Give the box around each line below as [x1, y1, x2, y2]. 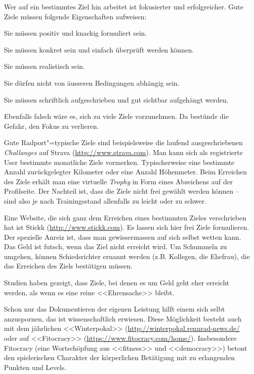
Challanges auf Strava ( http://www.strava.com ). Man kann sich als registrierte [4, 147, 243, 157]
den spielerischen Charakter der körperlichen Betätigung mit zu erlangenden [4, 352, 235, 363]
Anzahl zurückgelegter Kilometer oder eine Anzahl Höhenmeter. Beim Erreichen [4, 166, 247, 177]
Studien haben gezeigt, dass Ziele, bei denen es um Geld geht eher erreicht [4, 277, 229, 288]
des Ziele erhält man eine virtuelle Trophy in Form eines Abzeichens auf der [4, 176, 233, 186]
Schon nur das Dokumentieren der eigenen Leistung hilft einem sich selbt [4, 304, 225, 314]
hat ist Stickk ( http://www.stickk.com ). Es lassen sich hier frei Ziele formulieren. [4, 222, 249, 232]
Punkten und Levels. [4, 362, 67, 372]
